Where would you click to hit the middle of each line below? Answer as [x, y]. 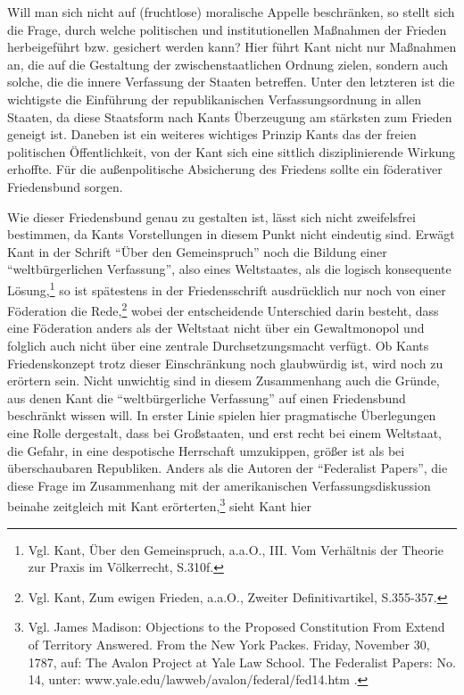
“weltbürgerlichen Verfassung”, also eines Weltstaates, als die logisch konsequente [229, 269]
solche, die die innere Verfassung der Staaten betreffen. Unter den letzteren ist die [231, 82]
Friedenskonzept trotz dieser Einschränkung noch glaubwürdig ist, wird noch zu [225, 363]
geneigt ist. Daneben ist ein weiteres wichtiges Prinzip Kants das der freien [212, 134]
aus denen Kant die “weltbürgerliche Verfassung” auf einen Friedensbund [207, 397]
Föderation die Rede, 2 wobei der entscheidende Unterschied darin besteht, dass [223, 309]
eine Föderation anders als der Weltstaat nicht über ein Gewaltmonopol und [216, 328]
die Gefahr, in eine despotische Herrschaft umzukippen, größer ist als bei [206, 450]
